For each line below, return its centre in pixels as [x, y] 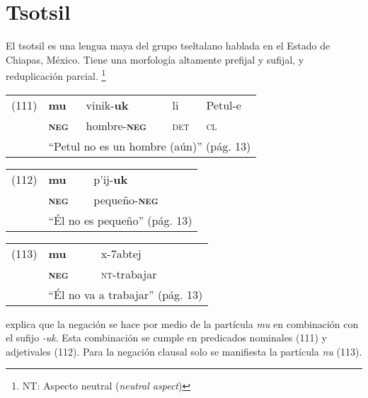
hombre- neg [116, 125]
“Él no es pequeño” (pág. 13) [120, 220]
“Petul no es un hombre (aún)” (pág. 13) [150, 146]
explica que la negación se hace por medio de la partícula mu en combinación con [182, 323]
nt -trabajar [129, 274]
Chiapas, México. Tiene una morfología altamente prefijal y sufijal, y [155, 59]
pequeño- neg [126, 199]
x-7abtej [121, 253]
